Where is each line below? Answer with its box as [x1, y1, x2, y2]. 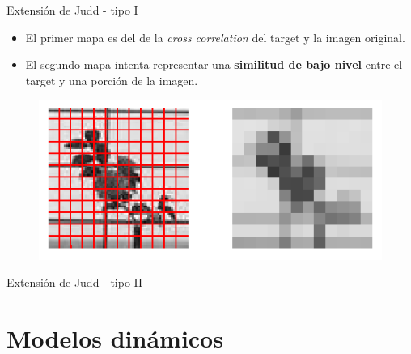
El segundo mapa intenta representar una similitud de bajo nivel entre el [25, 56, 403, 73]
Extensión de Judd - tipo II [6, 274, 143, 291]
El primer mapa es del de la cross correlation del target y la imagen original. [25, 28, 405, 45]
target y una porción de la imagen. [25, 71, 198, 88]
